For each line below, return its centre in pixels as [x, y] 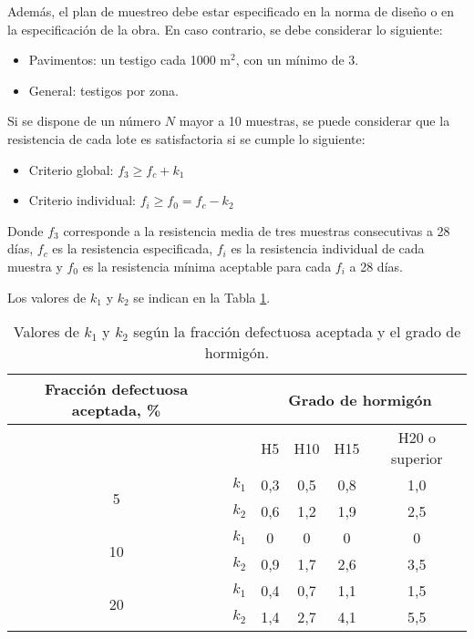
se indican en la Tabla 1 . [202, 297]
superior [417, 459]
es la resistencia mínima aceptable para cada [207, 266]
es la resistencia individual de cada [328, 248]
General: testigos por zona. [103, 90]
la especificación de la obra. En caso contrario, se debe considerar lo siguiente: [225, 29]
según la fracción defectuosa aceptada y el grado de [297, 332]
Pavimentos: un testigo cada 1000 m [130, 60]
